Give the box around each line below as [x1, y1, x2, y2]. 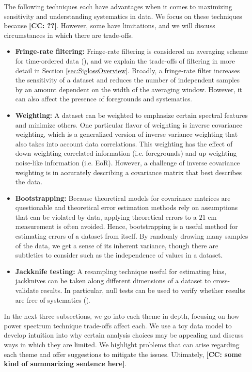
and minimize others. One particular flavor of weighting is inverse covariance [15, 119, 243, 129]
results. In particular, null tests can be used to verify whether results [41, 285, 245, 295]
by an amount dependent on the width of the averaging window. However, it [15, 84, 242, 94]
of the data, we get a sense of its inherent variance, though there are [15, 240, 219, 250]
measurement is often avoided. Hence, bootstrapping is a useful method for [15, 221, 238, 231]
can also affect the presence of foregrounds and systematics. [15, 94, 192, 104]
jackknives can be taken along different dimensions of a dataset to [15, 275, 211, 286]
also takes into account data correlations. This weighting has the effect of [15, 138, 233, 148]
